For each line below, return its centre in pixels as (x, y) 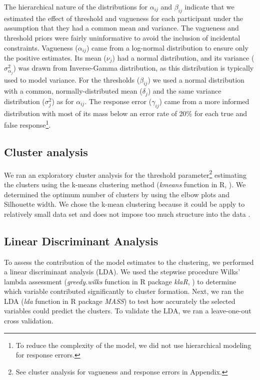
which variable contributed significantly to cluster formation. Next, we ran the (124, 291)
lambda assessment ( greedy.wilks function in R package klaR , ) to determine (120, 281)
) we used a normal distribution (196, 79)
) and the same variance (184, 91)
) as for (63, 101)
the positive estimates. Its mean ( (55, 58)
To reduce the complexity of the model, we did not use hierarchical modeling (133, 345)
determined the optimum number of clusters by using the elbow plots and (117, 194)
